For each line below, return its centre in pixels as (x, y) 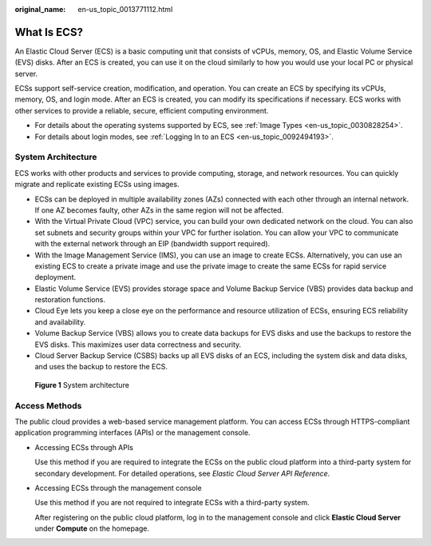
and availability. (60, 322)
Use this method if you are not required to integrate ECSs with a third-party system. (172, 503)
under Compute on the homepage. (92, 528)
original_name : (40, 9)
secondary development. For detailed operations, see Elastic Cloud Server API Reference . (182, 473)
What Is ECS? (49, 32)
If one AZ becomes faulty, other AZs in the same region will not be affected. (159, 210)
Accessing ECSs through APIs (84, 447)
